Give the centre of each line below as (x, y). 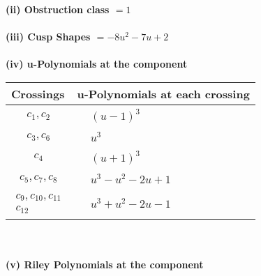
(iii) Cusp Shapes (48, 37)
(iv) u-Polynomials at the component (97, 64)
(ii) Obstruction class (58, 9)
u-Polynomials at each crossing (163, 93)
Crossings (38, 93)
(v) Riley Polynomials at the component (105, 264)
